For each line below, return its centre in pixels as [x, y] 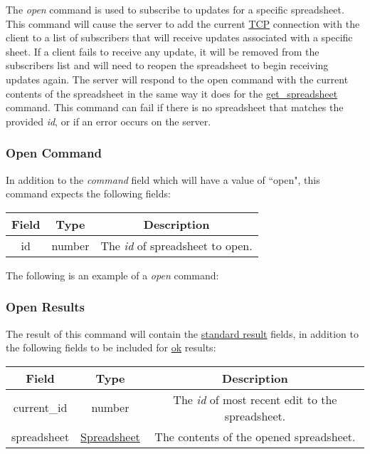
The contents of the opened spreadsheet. [255, 436]
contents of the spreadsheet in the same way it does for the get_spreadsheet [172, 93]
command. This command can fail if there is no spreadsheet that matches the [175, 107]
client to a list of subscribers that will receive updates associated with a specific [179, 37]
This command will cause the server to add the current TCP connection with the [183, 23]
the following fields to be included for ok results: [111, 347]
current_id [40, 408]
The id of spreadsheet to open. [176, 245]
